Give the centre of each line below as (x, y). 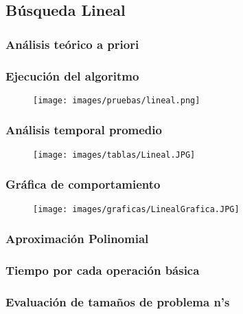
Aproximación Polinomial (77, 239)
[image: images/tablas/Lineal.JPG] (114, 155)
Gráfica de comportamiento (83, 184)
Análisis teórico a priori (72, 44)
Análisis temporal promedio (84, 130)
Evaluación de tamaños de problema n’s (118, 301)
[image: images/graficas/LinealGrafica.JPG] (136, 209)
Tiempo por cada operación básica (103, 270)
